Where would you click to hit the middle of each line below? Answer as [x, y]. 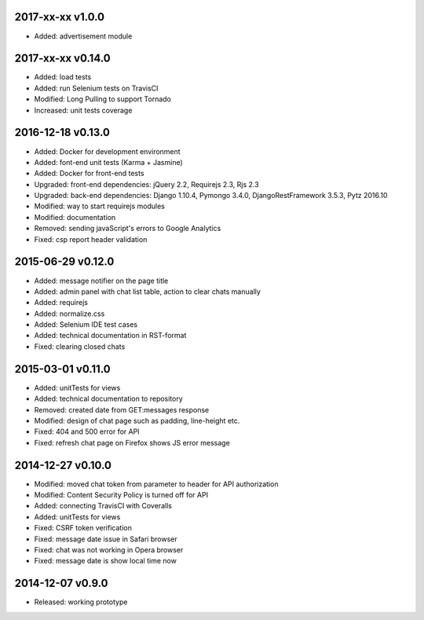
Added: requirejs [61, 303]
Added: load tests [63, 77]
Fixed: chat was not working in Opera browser [109, 549]
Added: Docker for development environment [107, 151]
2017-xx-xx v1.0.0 [60, 17]
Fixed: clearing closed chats [80, 347]
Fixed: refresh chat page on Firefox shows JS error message [132, 442]
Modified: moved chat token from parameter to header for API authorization [156, 484]
